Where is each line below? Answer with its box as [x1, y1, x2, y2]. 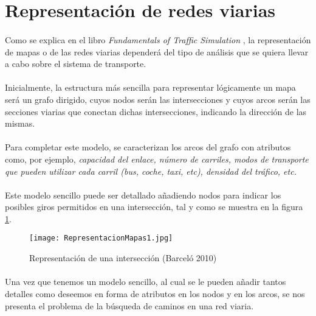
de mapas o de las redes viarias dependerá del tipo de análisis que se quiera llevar [5, 45, 309, 58]
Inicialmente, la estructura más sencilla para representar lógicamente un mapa [5, 81, 296, 94]
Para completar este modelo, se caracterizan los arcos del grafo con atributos [5, 141, 291, 153]
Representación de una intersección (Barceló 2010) [29, 251, 217, 264]
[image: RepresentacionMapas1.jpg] [29, 234, 173, 243]
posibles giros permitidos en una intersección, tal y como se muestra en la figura [5, 200, 303, 213]
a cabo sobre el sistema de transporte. [5, 57, 146, 70]
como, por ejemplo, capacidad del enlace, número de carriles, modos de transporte [5, 152, 309, 165]
